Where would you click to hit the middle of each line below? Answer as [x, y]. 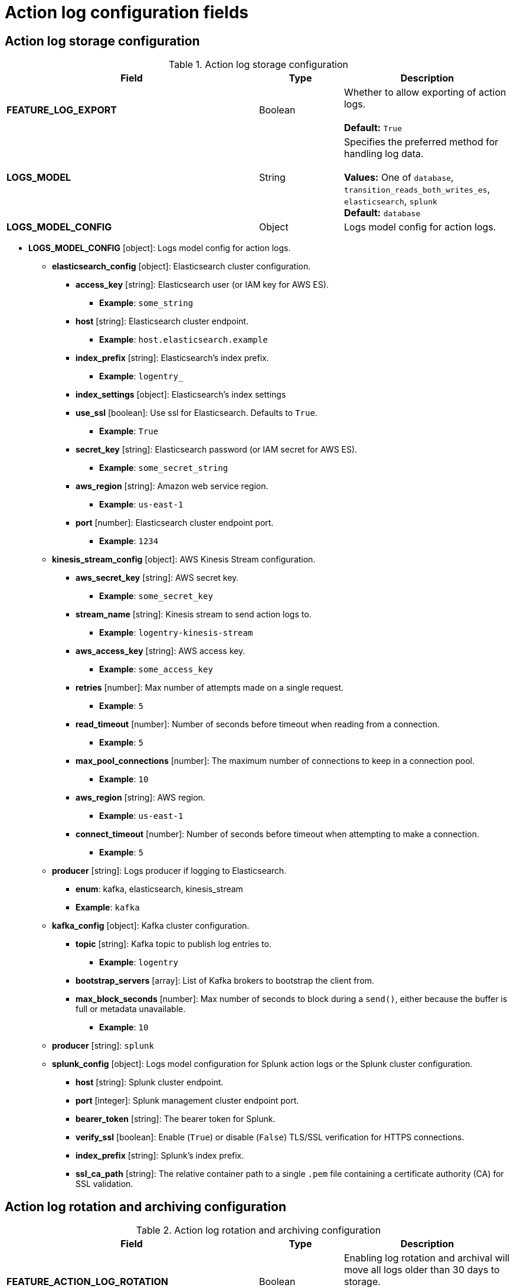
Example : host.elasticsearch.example [184, 340]
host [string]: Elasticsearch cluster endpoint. [162, 321]
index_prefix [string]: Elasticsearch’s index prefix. [172, 358]
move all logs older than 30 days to [422, 1270]
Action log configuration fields [127, 12]
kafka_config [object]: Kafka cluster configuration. [151, 926]
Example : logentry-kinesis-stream [176, 633]
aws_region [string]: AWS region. [140, 798]
